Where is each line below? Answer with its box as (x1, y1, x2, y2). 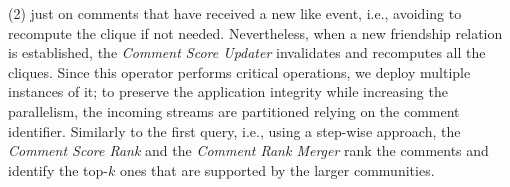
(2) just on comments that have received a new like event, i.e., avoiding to (8, 3, 462, 23)
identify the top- (8, 159, 108, 180)
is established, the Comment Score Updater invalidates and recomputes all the (8, 42, 486, 63)
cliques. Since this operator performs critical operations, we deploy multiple (8, 61, 471, 82)
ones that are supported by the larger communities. (119, 159, 435, 180)
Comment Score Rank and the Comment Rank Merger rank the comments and (8, 140, 489, 161)
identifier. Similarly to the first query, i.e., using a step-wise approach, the (8, 120, 461, 141)
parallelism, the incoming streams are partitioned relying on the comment (8, 100, 460, 121)
